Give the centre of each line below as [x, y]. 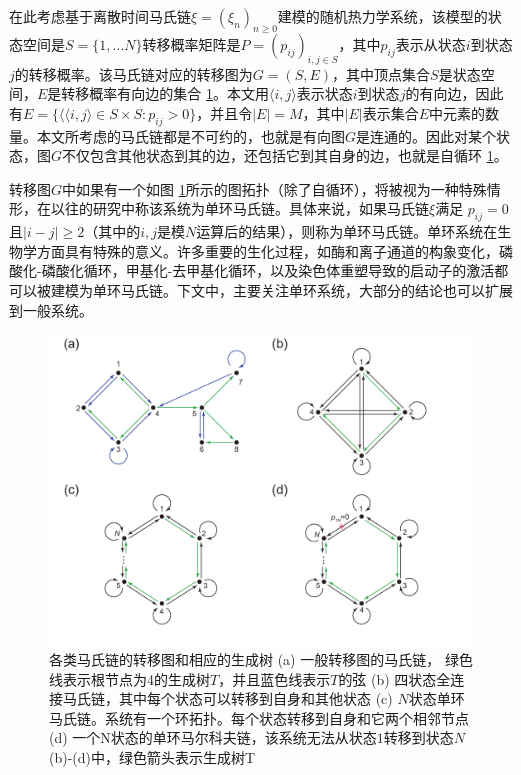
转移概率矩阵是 [191, 43]
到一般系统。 [51, 309]
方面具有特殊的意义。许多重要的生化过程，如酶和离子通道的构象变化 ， [267, 250]
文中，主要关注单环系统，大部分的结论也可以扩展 [351, 289]
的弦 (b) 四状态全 [394, 678]
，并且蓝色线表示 [274, 678]
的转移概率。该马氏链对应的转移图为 [133, 73]
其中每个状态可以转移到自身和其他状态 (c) [255, 698]
